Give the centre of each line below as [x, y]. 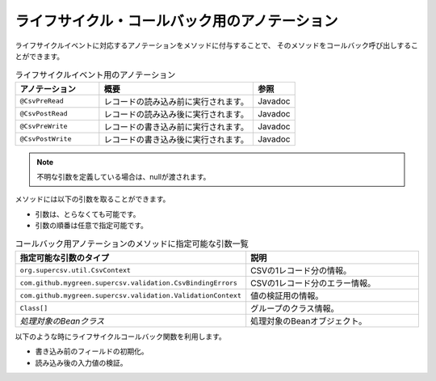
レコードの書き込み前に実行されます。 [176, 127]
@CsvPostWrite [46, 139]
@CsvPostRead [44, 114]
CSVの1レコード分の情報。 [301, 271]
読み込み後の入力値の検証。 [81, 362]
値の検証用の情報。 [287, 296]
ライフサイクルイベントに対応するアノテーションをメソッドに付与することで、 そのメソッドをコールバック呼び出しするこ [217, 45]
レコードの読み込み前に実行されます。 [176, 101]
